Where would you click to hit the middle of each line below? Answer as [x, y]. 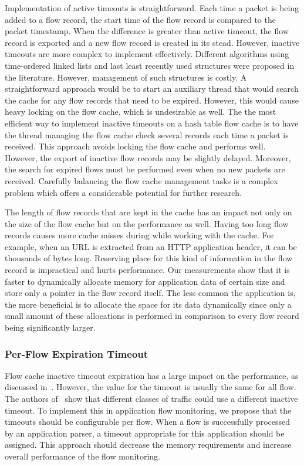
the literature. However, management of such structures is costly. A [126, 77]
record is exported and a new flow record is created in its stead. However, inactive [152, 42]
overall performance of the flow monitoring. [83, 456]
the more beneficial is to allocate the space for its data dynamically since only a [148, 304]
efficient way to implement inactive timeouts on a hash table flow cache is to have [152, 123]
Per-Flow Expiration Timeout [77, 353]
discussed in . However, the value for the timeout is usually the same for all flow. [151, 387]
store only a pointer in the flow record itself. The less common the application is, [150, 293]
